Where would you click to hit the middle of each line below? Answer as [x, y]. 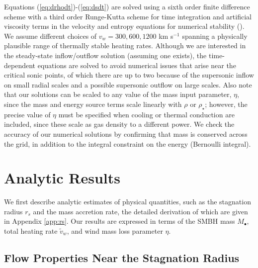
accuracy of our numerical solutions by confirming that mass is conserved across [126, 134]
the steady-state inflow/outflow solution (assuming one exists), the [105, 55]
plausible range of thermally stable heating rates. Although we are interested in [125, 45]
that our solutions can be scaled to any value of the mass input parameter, [118, 94]
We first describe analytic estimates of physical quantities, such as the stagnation [128, 202]
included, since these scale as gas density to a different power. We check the [119, 124]
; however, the [226, 104]
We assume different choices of [50, 36]
